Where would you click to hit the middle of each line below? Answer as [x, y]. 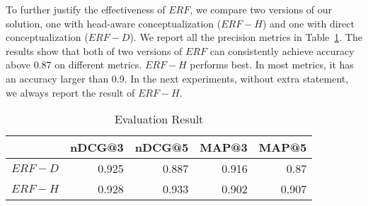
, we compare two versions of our [261, 9]
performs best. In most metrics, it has [272, 65]
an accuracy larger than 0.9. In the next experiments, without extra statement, [177, 78]
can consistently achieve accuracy [282, 50]
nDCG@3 [97, 147]
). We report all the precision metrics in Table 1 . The [246, 37]
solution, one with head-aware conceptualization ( [114, 23]
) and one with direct [309, 23]
